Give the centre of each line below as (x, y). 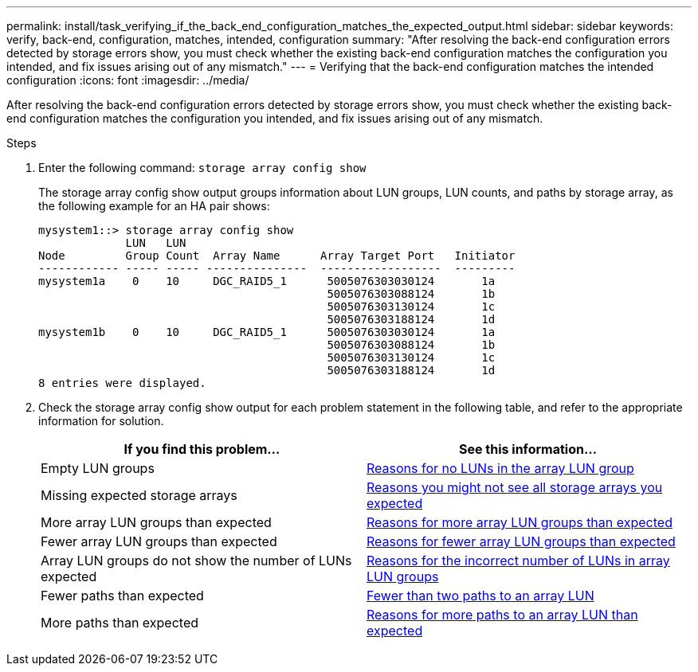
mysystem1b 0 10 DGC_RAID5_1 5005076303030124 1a (267, 332)
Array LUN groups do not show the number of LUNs (196, 561)
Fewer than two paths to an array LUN (480, 596)
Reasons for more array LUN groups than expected (520, 522)
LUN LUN (156, 243)
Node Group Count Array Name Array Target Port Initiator (277, 256)
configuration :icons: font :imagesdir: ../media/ (128, 80)
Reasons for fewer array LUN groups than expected (521, 541)
